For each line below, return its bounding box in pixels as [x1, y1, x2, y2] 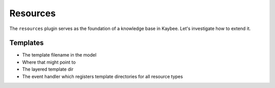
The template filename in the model [22, 52, 97, 58]
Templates [9, 39, 44, 47]
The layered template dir [22, 66, 74, 72]
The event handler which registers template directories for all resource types [22, 73, 183, 79]
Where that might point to [22, 59, 76, 65]
